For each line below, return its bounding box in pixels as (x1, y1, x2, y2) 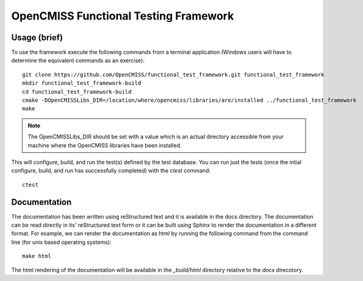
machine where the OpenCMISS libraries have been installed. (27, 141, 182, 149)
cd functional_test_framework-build (22, 88, 132, 95)
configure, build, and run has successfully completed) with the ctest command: (11, 167, 210, 174)
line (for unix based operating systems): (11, 238, 112, 246)
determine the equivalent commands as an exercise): (11, 57, 145, 64)
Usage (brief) (11, 32, 63, 43)
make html (22, 253, 51, 260)
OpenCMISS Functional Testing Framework (11, 9, 234, 23)
